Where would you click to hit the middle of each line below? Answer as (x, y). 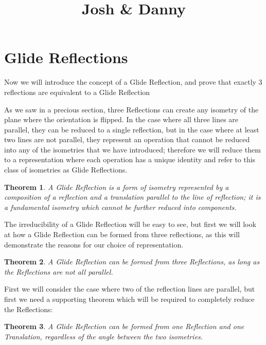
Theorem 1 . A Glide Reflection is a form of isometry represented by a (117, 187)
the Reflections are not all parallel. (59, 271)
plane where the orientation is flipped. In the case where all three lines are (121, 119)
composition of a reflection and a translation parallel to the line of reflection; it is (132, 197)
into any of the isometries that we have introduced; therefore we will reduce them (132, 149)
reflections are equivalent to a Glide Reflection (77, 92)
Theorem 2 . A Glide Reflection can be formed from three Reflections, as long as (132, 262)
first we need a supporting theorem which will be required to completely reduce (129, 299)
